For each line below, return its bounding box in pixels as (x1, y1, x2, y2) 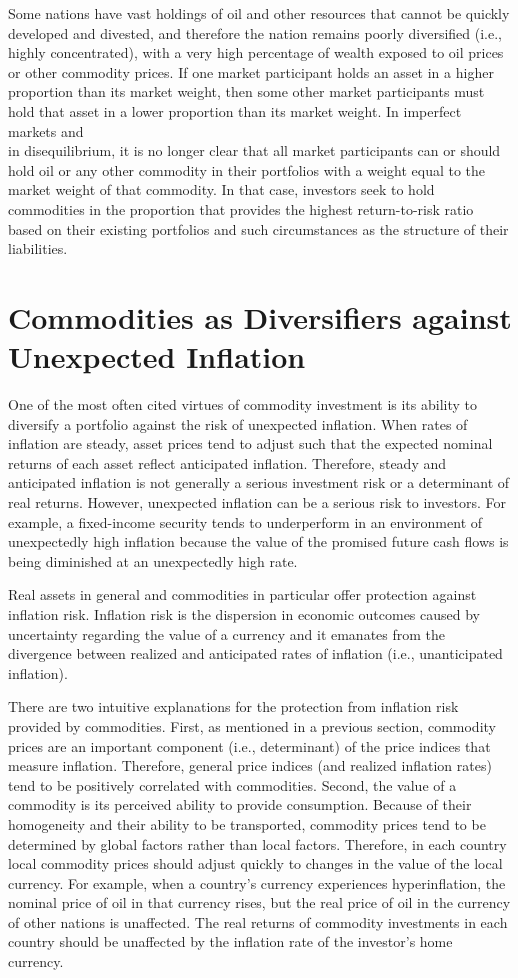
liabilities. (8, 238, 68, 259)
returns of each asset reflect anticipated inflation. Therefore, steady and (8, 452, 447, 473)
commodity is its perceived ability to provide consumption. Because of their (8, 794, 472, 815)
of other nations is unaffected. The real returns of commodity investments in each (8, 911, 508, 932)
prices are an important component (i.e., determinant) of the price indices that (8, 735, 491, 756)
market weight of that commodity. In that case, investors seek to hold (8, 179, 435, 200)
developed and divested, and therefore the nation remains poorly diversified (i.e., (8, 22, 502, 43)
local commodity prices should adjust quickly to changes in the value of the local (8, 853, 503, 874)
